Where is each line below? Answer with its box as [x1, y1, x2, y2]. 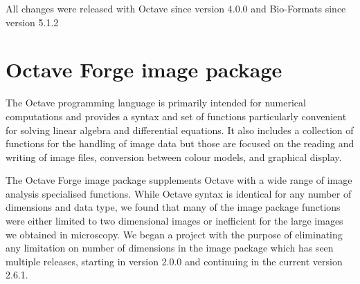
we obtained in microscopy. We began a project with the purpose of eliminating [6, 227, 343, 241]
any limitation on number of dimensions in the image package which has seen [6, 240, 334, 255]
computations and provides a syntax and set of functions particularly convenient [6, 108, 347, 123]
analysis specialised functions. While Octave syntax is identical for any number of [6, 186, 352, 200]
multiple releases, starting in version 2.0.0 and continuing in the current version [6, 254, 343, 268]
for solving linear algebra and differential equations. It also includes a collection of [6, 122, 354, 137]
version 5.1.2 [6, 15, 59, 29]
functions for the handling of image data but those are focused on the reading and [6, 136, 354, 151]
